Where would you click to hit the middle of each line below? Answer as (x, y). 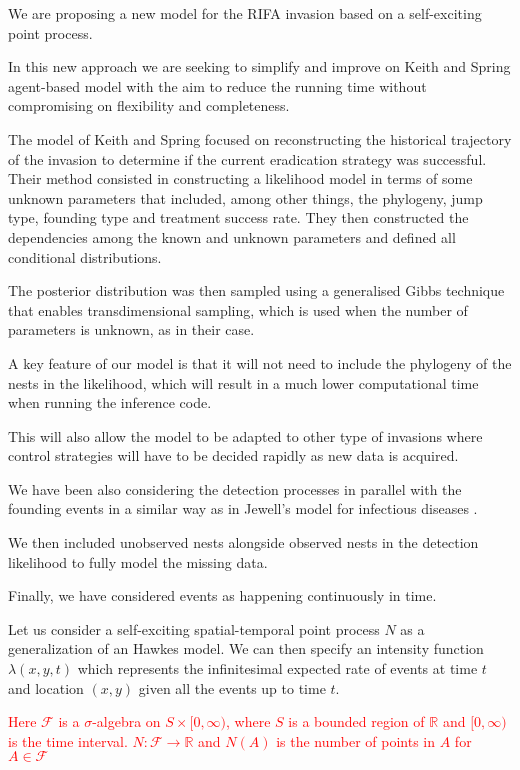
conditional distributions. (85, 256)
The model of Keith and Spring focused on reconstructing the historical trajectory (260, 138)
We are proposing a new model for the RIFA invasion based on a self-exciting (245, 13)
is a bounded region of (356, 721)
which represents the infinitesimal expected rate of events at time (277, 668)
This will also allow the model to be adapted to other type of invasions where (245, 435)
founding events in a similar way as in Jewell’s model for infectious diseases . (243, 508)
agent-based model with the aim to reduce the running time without (217, 85)
